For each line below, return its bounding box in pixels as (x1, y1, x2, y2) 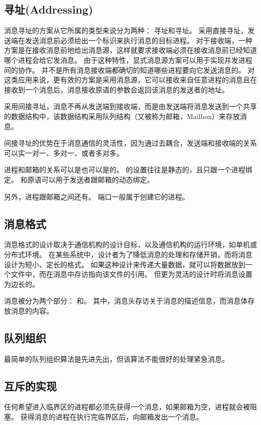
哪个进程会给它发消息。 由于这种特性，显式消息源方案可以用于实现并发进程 (4, 54, 252, 65)
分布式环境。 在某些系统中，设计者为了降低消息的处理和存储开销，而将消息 (4, 249, 252, 259)
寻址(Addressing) (4, 2, 93, 17)
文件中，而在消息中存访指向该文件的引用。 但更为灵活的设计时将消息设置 (11, 269, 252, 279)
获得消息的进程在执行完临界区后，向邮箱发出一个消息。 (20, 411, 203, 422)
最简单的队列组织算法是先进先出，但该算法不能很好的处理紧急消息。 (4, 353, 229, 364)
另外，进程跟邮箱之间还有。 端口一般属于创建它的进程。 (4, 191, 189, 201)
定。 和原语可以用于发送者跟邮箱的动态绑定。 (4, 174, 154, 184)
